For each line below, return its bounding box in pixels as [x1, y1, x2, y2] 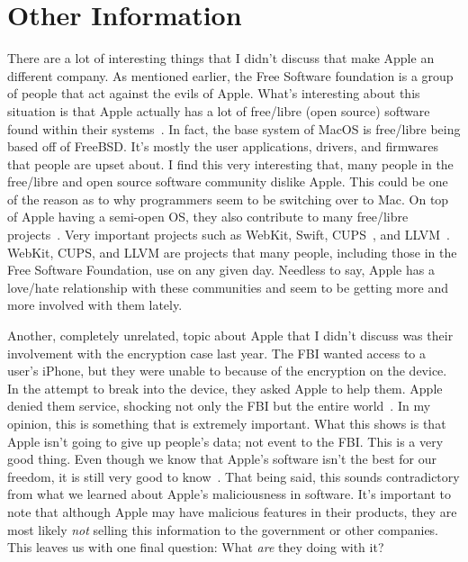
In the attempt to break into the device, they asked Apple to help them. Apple [7, 378, 443, 397]
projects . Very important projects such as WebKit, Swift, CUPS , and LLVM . [7, 225, 450, 244]
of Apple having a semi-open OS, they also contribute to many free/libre [7, 207, 409, 226]
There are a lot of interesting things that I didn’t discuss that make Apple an [7, 49, 435, 68]
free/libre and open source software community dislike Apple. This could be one [7, 172, 448, 191]
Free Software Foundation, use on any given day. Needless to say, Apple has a [7, 260, 435, 279]
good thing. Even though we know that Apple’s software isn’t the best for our [7, 449, 437, 468]
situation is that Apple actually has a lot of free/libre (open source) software [7, 101, 430, 120]
